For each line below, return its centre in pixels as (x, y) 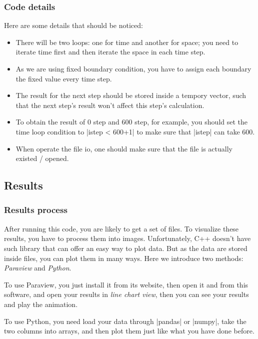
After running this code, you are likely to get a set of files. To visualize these (121, 228)
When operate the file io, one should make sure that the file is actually (124, 148)
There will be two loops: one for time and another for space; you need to (127, 42)
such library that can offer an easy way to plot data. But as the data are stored (126, 248)
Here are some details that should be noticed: (73, 25)
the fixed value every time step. (64, 78)
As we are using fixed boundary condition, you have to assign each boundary (133, 68)
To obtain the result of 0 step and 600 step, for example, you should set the (132, 122)
